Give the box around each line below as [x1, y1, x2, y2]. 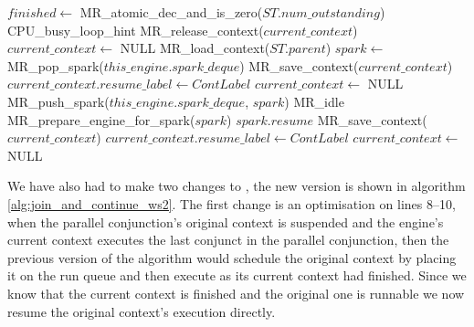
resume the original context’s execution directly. [7, 301, 276, 321]
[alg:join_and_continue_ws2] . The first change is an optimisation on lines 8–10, [7, 194, 456, 213]
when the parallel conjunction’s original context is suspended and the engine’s [7, 212, 444, 231]
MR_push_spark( [7, 91, 110, 111]
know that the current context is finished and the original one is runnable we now [7, 283, 465, 302]
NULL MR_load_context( [120, 38, 270, 58]
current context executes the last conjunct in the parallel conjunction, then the [7, 230, 449, 249]
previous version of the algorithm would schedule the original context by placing [7, 248, 457, 267]
